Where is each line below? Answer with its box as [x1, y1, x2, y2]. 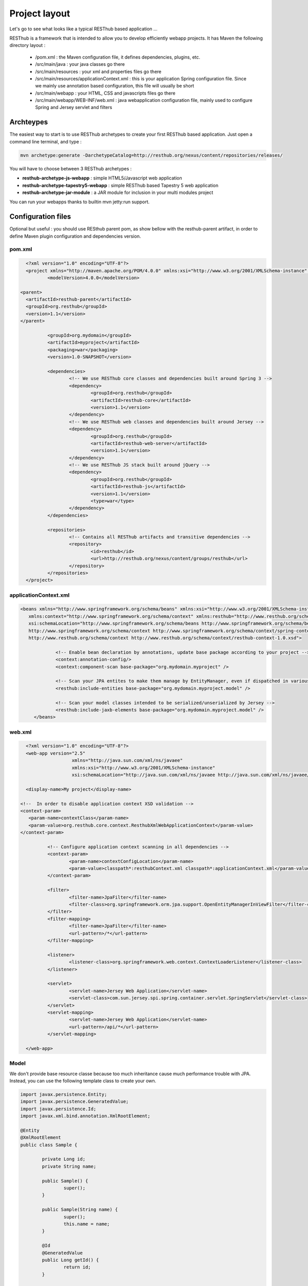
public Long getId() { [42, 1257, 100, 1263]
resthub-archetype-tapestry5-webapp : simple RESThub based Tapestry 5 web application [22, 182, 219, 188]
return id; [63, 1264, 91, 1270]
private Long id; [42, 1156, 86, 1162]
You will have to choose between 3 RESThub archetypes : [9, 165, 132, 172]
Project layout [9, 8, 70, 19]
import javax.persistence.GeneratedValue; [20, 1099, 129, 1104]
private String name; [42, 1163, 97, 1169]
